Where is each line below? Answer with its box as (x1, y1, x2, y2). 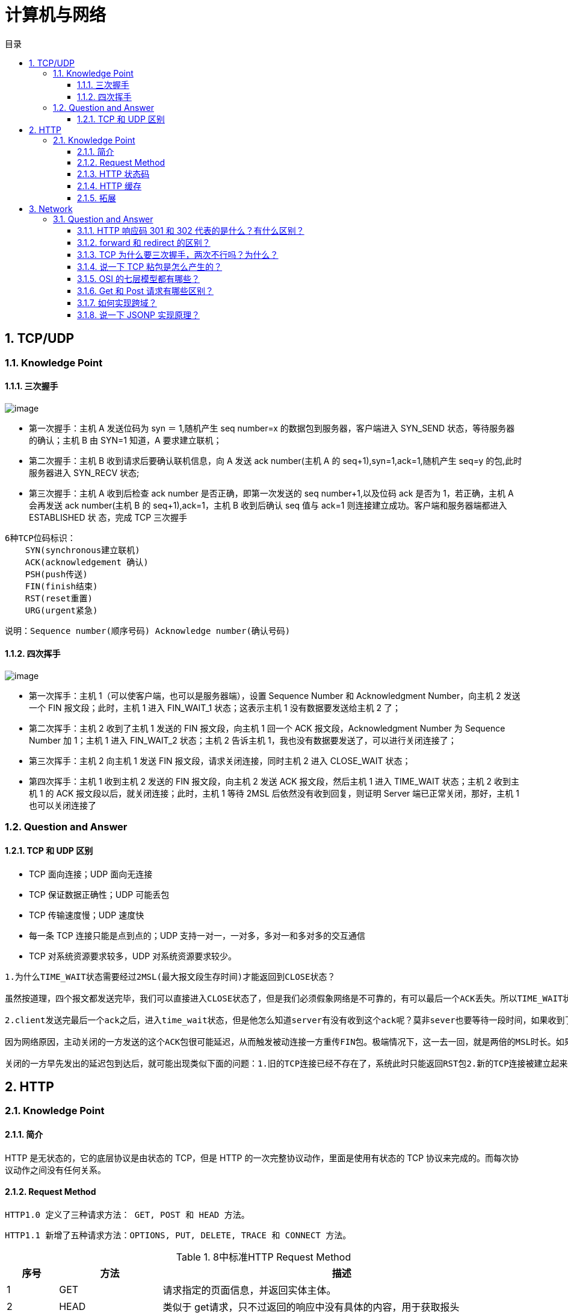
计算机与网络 (5, 5, 106, 25)
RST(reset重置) (25, 593, 93, 603)
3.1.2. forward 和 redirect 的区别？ (77, 237, 211, 248)
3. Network (29, 203, 73, 214)
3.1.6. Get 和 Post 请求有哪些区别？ (77, 285, 214, 296)
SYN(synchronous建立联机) (25, 545, 140, 555)
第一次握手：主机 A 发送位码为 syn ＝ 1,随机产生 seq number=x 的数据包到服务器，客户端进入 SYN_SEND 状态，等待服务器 (29, 422, 515, 433)
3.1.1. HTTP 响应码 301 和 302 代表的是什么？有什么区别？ (77, 225, 304, 236)
